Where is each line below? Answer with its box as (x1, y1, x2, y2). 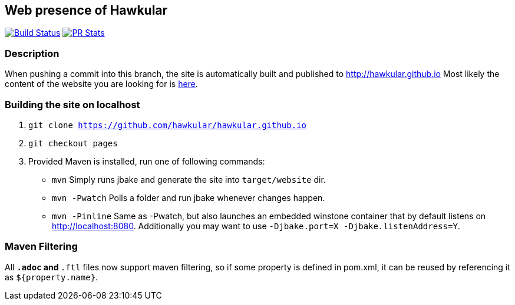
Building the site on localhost (5, 98, 140, 110)
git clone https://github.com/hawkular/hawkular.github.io (28, 120, 307, 130)
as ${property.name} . (5, 272, 98, 282)
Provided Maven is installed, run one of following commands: (28, 156, 265, 166)
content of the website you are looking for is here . (5, 79, 198, 89)
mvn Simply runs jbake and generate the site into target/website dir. (52, 174, 326, 185)
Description (5, 47, 60, 59)
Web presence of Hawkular (5, 3, 168, 18)
